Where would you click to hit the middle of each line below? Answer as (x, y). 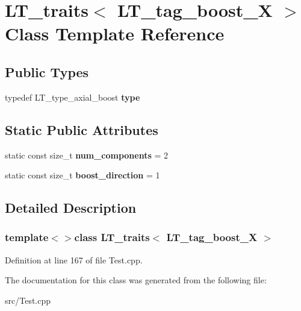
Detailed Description (71, 208)
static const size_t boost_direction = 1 (82, 175)
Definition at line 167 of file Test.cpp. (74, 259)
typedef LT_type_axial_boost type (73, 97)
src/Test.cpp (28, 300)
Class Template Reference (115, 33)
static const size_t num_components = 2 (86, 155)
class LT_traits (112, 237)
